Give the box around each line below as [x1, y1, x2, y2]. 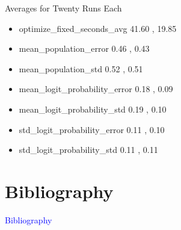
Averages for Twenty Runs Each [5, 2, 122, 14]
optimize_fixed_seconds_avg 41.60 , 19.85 [19, 22, 177, 34]
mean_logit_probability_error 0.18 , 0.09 [19, 82, 173, 95]
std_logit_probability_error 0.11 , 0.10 [19, 123, 165, 135]
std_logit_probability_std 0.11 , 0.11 [19, 143, 158, 156]
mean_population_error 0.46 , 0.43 [19, 42, 150, 55]
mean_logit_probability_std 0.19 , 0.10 [19, 102, 167, 115]
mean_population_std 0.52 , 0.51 [19, 62, 143, 75]
